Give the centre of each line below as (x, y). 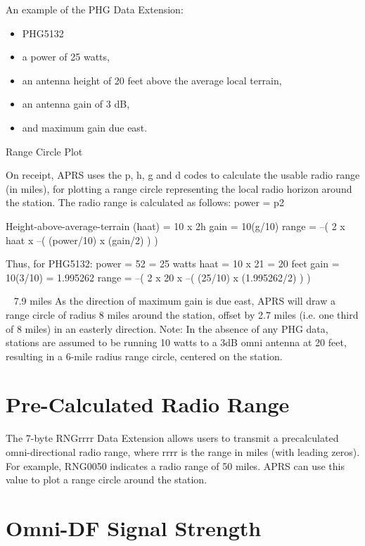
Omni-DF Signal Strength (134, 527)
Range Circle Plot (44, 151)
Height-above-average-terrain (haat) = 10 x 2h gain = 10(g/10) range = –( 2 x (175, 226)
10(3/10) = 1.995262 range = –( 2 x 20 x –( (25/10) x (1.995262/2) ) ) (158, 277)
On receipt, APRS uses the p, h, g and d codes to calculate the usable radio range (183, 175)
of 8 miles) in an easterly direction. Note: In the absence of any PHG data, (167, 328)
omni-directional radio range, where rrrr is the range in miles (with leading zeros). (183, 452)
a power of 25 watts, (66, 57)
